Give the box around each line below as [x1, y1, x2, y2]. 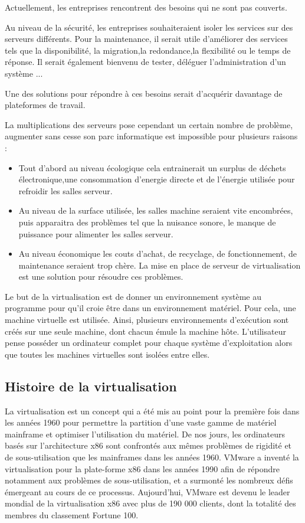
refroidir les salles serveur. [18, 184, 113, 197]
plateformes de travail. [5, 99, 86, 111]
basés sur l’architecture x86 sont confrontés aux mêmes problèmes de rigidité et [5, 439, 292, 452]
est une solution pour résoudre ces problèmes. [18, 270, 183, 283]
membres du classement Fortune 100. [5, 508, 139, 521]
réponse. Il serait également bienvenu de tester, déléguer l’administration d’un [5, 55, 286, 68]
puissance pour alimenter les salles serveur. [18, 227, 173, 240]
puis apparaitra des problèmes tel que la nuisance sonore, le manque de [18, 215, 276, 228]
